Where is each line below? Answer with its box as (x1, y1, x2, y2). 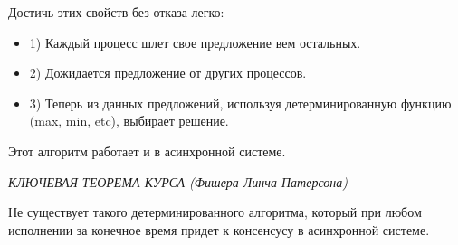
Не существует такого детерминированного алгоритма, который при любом (8, 203, 422, 221)
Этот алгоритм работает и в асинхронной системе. (8, 141, 286, 160)
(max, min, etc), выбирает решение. (29, 111, 229, 130)
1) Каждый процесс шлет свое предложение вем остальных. (29, 33, 361, 52)
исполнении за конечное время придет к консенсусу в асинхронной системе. (8, 220, 430, 239)
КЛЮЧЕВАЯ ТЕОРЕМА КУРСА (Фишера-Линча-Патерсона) (8, 172, 348, 191)
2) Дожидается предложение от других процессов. (29, 63, 307, 82)
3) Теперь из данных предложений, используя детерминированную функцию (29, 93, 452, 112)
